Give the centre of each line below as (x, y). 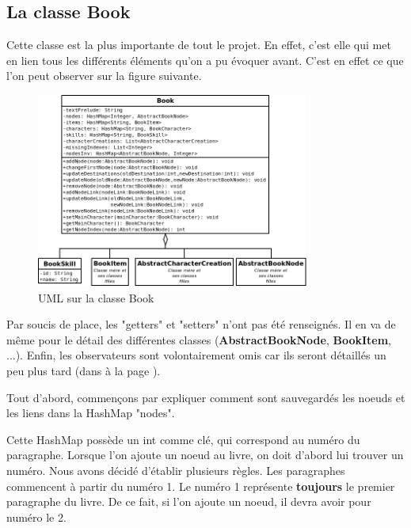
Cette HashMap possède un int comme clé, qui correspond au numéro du (183, 439)
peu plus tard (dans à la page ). (84, 371)
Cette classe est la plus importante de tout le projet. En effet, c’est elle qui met (199, 45)
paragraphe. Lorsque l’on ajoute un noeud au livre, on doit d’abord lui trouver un (205, 455)
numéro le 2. (36, 517)
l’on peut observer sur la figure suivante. (104, 76)
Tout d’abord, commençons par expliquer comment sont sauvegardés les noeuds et (206, 397)
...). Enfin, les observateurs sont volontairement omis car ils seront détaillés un (196, 355)
